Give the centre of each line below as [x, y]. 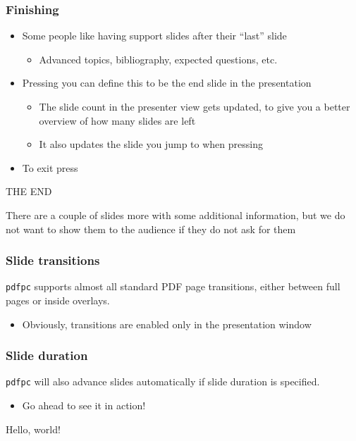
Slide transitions [53, 260]
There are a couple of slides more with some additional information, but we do [176, 215]
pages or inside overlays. [58, 300]
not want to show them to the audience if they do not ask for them [151, 229]
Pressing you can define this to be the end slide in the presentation [167, 83]
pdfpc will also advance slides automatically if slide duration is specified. [163, 381]
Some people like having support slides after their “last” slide [154, 36]
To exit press [50, 167]
